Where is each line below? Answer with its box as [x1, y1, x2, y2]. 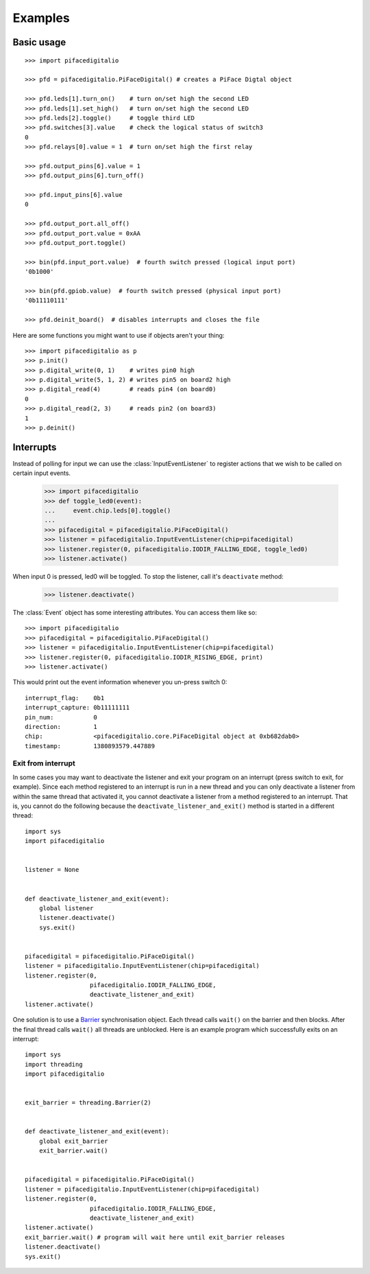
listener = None [25, 866, 79, 874]
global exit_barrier [38, 1137, 108, 1145]
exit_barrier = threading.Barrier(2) [25, 1099, 152, 1107]
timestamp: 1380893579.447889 [25, 742, 156, 750]
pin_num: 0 [25, 713, 97, 721]
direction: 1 [25, 723, 97, 730]
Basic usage [12, 36, 66, 48]
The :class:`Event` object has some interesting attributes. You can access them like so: [12, 608, 257, 616]
